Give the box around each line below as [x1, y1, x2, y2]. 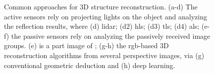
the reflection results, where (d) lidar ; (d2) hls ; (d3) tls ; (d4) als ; [4, 21, 200, 31]
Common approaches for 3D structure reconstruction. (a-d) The [4, 1, 198, 11]
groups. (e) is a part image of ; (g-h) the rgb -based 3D [4, 40, 169, 51]
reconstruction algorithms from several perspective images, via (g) [4, 50, 205, 60]
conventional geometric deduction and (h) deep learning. [4, 60, 175, 70]
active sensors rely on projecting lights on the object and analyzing [4, 11, 207, 21]
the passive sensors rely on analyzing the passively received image [11, 30, 211, 41]
